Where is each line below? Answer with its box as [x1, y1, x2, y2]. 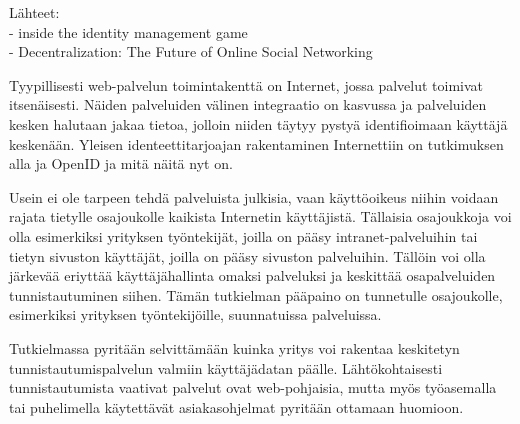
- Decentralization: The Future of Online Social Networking [9, 41, 373, 62]
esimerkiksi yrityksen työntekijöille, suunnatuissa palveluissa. [9, 304, 382, 325]
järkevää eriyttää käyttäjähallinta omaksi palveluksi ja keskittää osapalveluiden [9, 265, 496, 286]
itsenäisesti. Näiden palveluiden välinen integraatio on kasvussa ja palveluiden [9, 94, 487, 115]
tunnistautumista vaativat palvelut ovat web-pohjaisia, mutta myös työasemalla [9, 377, 497, 398]
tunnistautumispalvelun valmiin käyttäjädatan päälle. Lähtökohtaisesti [9, 357, 443, 378]
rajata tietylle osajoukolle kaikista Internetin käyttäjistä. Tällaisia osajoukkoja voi [9, 206, 512, 227]
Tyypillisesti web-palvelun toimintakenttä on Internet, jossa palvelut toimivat [9, 74, 484, 95]
